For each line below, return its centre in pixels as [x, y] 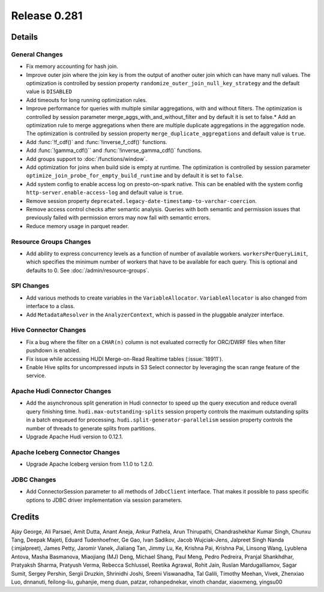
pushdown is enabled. [53, 351]
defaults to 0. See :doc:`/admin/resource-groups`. [88, 270]
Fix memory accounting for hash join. [72, 67]
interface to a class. [50, 306]
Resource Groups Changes [51, 241]
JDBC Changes [34, 479]
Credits [25, 517]
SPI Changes [30, 286]
